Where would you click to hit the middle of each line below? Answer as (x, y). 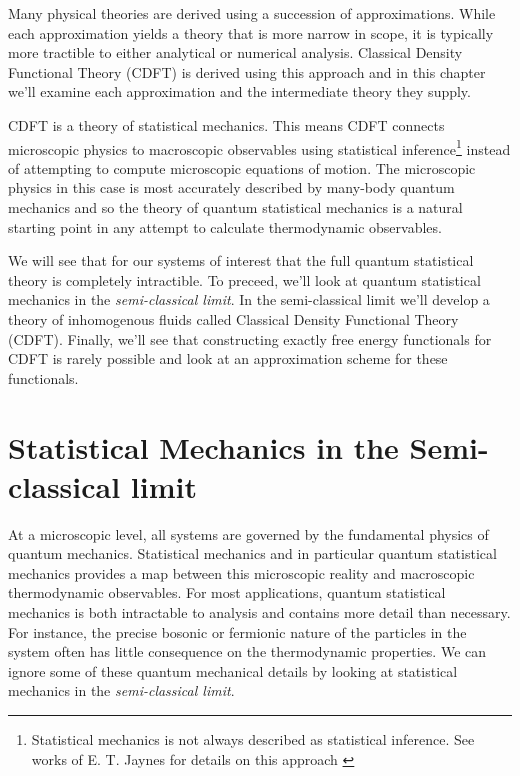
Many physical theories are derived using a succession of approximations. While (252, 13)
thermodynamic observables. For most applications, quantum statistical (227, 592)
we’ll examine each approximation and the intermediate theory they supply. (239, 91)
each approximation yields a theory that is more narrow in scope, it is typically (251, 32)
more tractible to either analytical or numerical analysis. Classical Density (235, 52)
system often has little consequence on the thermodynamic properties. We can (247, 651)
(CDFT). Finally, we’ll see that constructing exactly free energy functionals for (250, 338)
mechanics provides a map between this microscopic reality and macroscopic (241, 572)
